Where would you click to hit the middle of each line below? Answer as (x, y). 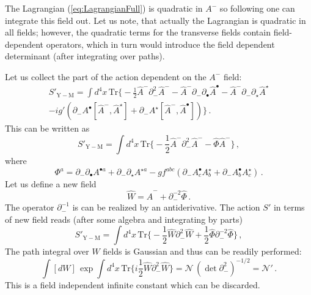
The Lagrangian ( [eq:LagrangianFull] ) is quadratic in (104, 8)
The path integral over (47, 251)
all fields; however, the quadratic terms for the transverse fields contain (138, 32)
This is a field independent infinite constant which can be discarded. (133, 284)
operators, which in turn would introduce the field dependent (160, 44)
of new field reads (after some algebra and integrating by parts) (124, 219)
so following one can (257, 8)
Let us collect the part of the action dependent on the (106, 76)
